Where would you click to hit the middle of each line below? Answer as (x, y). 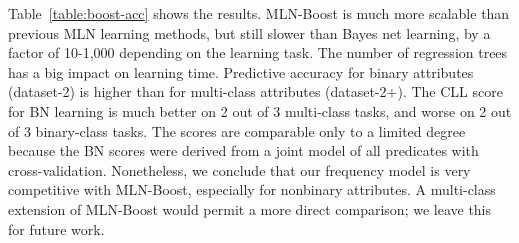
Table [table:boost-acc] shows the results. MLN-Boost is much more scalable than (259, 13)
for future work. (56, 228)
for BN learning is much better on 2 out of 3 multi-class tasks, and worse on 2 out (260, 110)
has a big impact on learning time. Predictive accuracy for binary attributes (241, 71)
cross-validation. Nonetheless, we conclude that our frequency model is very (239, 169)
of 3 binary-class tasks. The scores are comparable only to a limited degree (237, 130)
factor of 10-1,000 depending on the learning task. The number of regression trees (258, 52)
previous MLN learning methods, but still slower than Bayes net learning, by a (249, 32)
